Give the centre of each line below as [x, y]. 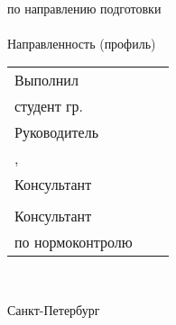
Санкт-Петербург [54, 309]
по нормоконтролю [74, 242]
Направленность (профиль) [82, 43]
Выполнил [46, 80]
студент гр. [49, 106]
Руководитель [56, 132]
